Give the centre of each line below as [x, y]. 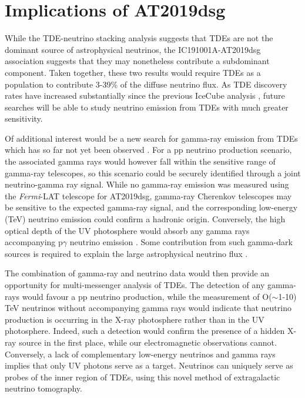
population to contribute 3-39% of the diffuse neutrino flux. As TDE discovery [146, 84]
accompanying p [34, 242]
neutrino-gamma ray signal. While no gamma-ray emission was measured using [147, 184]
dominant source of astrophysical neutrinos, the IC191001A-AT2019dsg [133, 49]
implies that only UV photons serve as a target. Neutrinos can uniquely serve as [149, 365]
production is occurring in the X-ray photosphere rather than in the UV [135, 319]
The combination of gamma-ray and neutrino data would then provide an [137, 273]
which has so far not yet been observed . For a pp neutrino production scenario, [148, 150]
